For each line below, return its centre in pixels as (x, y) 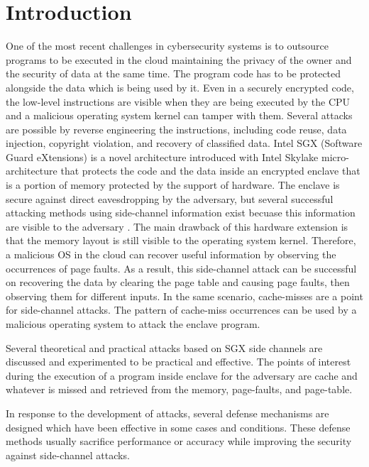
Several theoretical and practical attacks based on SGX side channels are (164, 347)
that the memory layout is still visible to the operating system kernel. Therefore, (181, 240)
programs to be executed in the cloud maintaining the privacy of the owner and (179, 59)
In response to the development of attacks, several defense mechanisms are (167, 413)
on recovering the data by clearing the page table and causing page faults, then (178, 282)
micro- (335, 156)
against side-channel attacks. (68, 455)
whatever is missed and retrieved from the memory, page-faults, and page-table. (179, 389)
